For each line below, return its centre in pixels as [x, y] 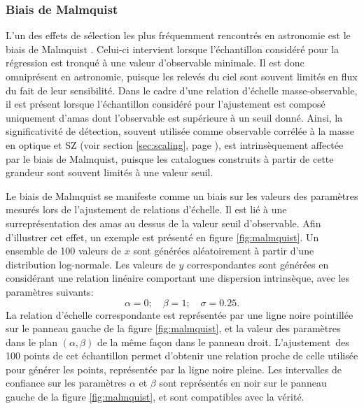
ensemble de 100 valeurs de [64, 251]
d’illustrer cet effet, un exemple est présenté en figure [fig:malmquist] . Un [162, 237]
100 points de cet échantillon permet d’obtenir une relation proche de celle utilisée [182, 356]
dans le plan [31, 342]
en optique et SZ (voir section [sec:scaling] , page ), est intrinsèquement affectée [175, 144]
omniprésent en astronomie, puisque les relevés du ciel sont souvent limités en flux [182, 76]
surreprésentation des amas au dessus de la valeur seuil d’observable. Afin [163, 223]
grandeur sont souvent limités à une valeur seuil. [110, 172]
